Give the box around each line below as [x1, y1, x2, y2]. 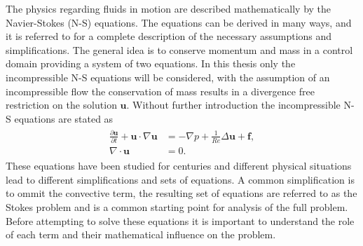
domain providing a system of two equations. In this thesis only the [6, 56, 296, 71]
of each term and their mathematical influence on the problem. [6, 227, 276, 242]
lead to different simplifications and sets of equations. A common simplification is [6, 172, 355, 186]
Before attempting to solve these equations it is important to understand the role [6, 213, 355, 228]
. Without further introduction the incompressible [126, 97, 341, 112]
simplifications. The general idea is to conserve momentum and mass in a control [6, 42, 353, 57]
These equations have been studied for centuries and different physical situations [6, 158, 352, 173]
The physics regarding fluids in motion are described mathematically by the [6, 1, 331, 15]
